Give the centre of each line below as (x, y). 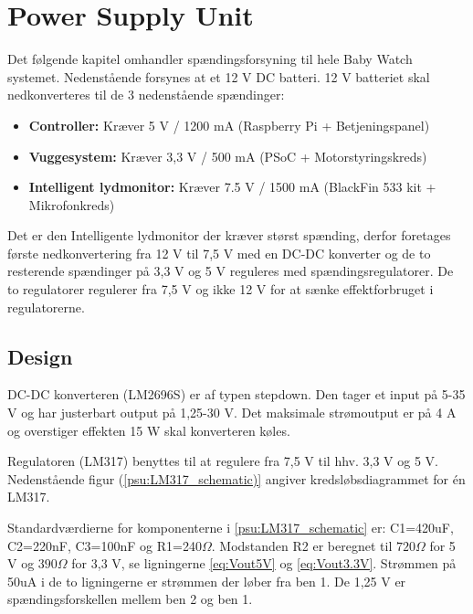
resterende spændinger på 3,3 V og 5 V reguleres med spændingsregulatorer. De (231, 271)
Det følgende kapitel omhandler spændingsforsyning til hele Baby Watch (210, 59)
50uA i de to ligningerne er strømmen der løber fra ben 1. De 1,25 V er (207, 581)
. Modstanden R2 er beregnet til (302, 545)
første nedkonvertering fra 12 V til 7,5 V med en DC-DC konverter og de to (219, 253)
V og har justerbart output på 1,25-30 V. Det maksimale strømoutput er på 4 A (232, 413)
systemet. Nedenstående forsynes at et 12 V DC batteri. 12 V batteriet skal (219, 76)
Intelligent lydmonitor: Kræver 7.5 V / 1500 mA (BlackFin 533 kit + (232, 187)
